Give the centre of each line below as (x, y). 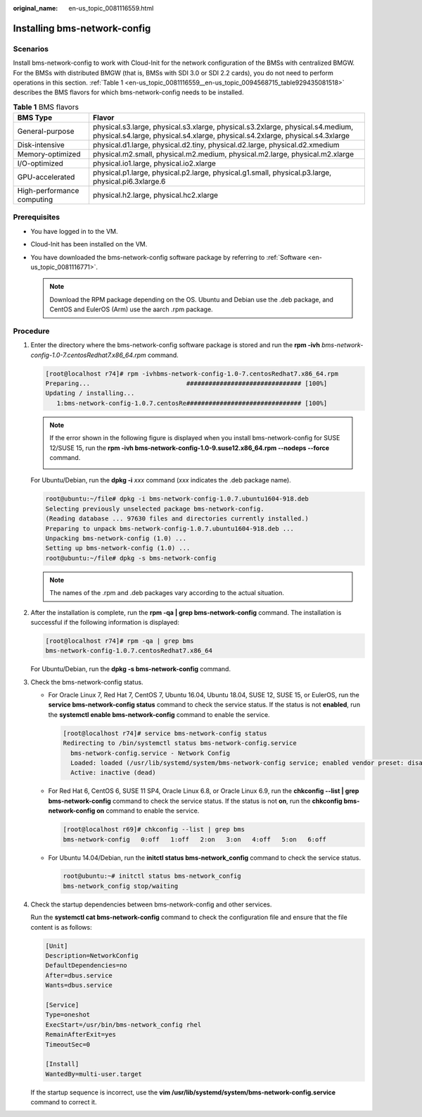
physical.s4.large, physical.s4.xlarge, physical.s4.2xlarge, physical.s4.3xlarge (221, 136)
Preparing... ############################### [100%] (186, 383)
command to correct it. (64, 1102)
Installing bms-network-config (82, 28)
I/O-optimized (40, 163)
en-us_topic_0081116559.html (111, 8)
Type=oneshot (68, 1015)
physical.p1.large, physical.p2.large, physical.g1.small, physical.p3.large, (212, 173)
